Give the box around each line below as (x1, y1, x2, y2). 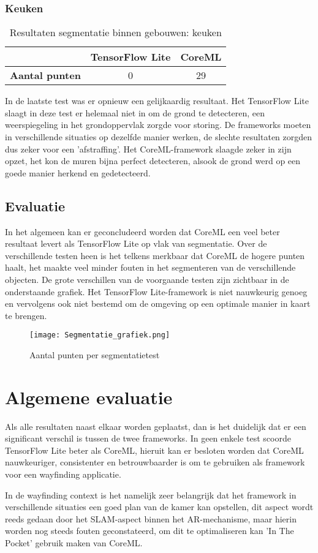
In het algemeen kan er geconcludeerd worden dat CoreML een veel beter (5, 225, 280, 238)
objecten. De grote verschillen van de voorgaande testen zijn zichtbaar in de (5, 273, 289, 285)
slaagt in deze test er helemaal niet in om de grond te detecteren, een (5, 106, 265, 119)
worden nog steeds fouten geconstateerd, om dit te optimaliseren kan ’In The (5, 524, 294, 537)
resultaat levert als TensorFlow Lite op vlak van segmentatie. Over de (5, 237, 267, 250)
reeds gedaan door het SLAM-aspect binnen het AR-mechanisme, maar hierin (5, 512, 297, 525)
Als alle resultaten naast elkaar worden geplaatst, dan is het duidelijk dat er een (5, 419, 306, 432)
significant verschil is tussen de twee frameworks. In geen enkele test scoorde (5, 432, 291, 445)
